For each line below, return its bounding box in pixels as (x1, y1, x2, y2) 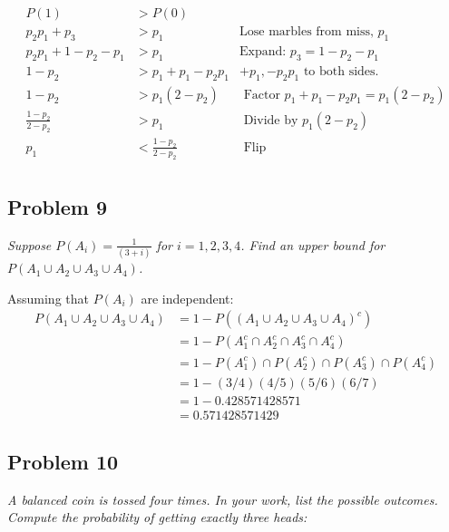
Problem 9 (7, 193, 107, 221)
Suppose (7, 235, 52, 254)
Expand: (239, 44, 287, 58)
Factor (243, 88, 280, 102)
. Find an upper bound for (240, 235, 386, 254)
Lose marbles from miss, (239, 25, 374, 39)
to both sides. (303, 64, 379, 78)
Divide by (243, 113, 298, 127)
